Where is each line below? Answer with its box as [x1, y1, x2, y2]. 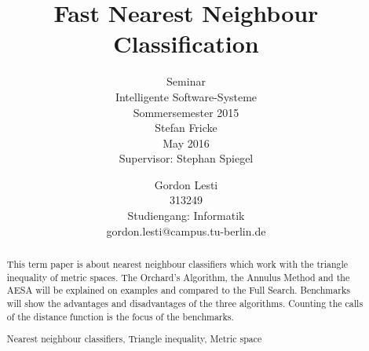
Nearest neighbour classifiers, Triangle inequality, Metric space [6, 332, 262, 346]
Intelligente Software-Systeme [115, 88, 258, 104]
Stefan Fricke [155, 119, 217, 136]
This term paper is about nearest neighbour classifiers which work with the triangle [6, 258, 349, 271]
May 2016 [163, 134, 210, 151]
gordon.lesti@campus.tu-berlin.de [106, 222, 266, 239]
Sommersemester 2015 [133, 104, 239, 120]
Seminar [166, 73, 206, 90]
